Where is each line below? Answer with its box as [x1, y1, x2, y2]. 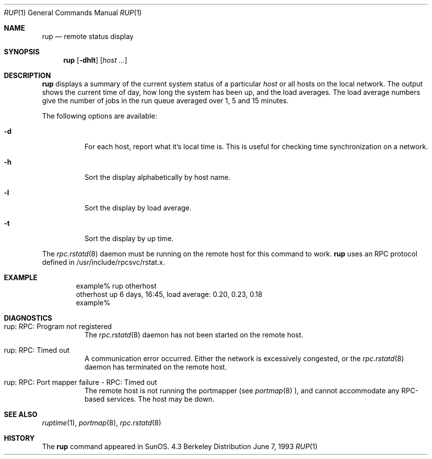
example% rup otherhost [76, 282, 157, 290]
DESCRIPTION [4, 71, 51, 80]
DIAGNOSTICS [4, 314, 52, 322]
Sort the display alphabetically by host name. [84, 173, 231, 181]
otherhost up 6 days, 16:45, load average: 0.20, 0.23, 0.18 [76, 290, 262, 298]
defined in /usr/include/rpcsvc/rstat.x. [42, 258, 165, 266]
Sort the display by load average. [84, 204, 192, 212]
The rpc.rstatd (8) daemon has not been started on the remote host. [84, 331, 303, 339]
